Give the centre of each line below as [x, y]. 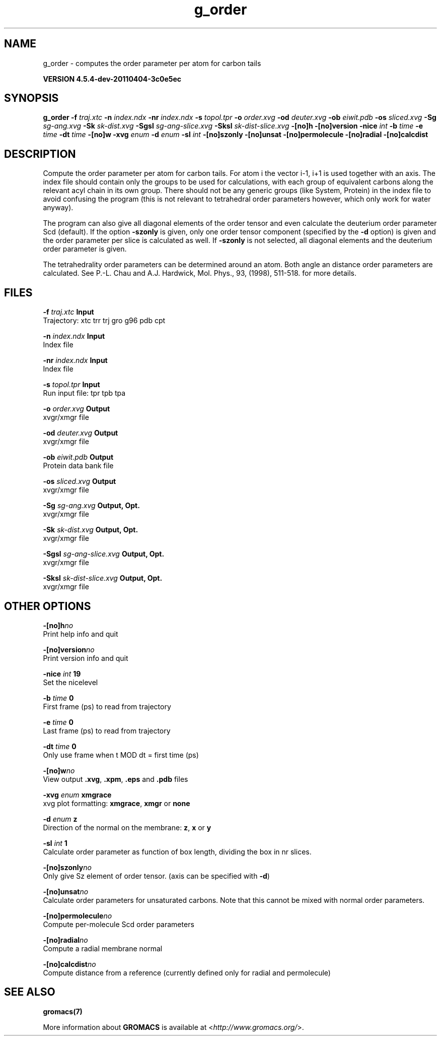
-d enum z [60, 819]
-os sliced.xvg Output [80, 481]
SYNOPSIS [31, 98]
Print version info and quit [86, 658]
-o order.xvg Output [77, 409]
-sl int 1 [55, 843]
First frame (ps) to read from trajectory [107, 706]
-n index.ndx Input [74, 336]
